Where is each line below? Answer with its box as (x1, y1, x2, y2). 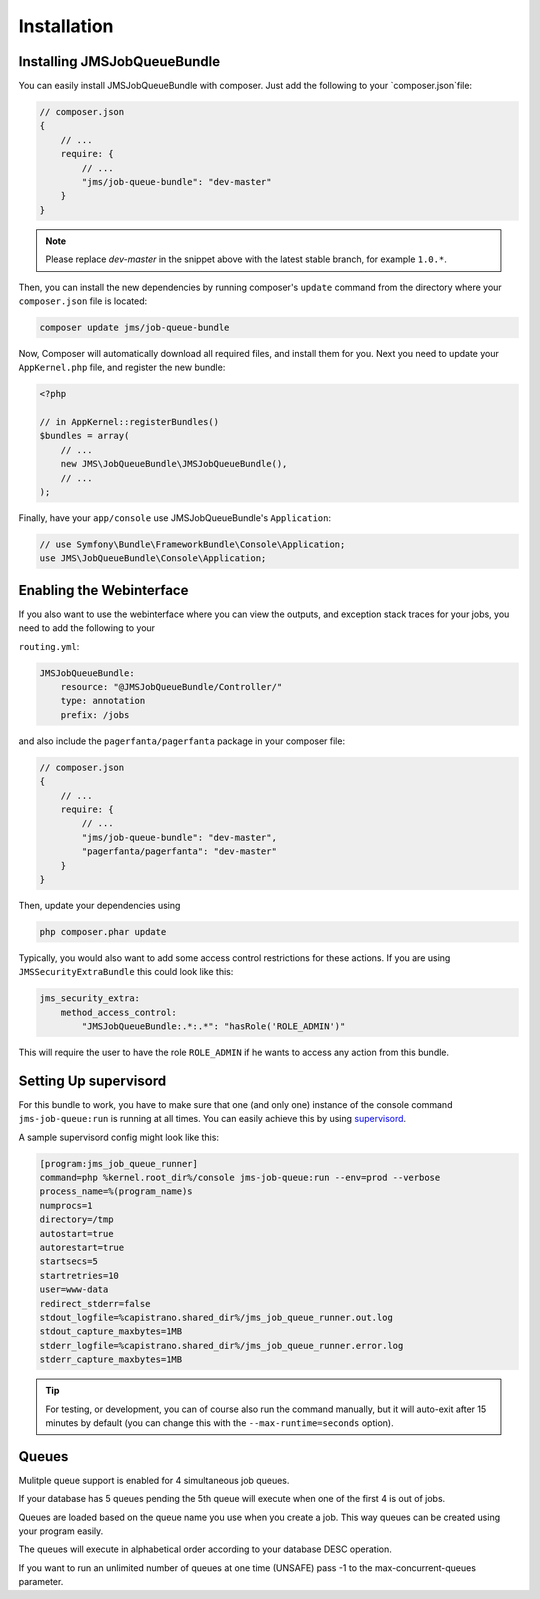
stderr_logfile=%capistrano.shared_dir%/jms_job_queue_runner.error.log (39, 1340, 404, 1351)
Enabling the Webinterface (18, 581, 189, 599)
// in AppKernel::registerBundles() (39, 416, 220, 428)
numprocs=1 (39, 1200, 93, 1211)
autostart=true (39, 1228, 114, 1239)
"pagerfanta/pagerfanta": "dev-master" (81, 846, 277, 857)
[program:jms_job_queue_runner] (39, 1158, 199, 1169)
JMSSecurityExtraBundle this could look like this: (18, 966, 234, 978)
